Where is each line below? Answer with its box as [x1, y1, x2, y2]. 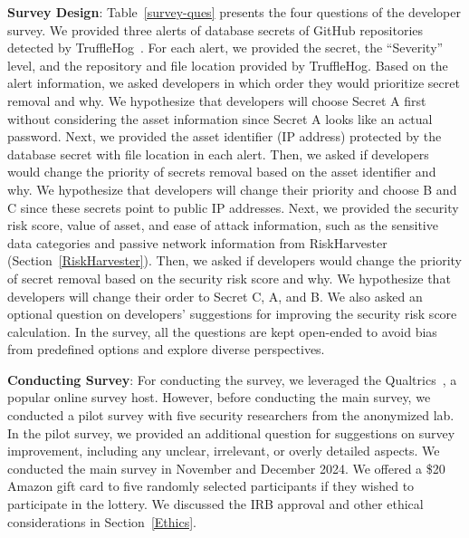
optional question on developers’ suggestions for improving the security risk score [7, 304, 457, 323]
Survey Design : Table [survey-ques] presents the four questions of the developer [7, 3, 462, 21]
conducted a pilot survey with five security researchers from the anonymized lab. [7, 406, 455, 425]
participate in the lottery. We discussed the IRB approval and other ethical [7, 495, 424, 514]
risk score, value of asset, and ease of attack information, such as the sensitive [7, 216, 438, 235]
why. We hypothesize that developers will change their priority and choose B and [7, 179, 457, 198]
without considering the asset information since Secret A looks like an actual [7, 109, 433, 128]
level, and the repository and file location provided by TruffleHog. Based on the [7, 55, 448, 74]
